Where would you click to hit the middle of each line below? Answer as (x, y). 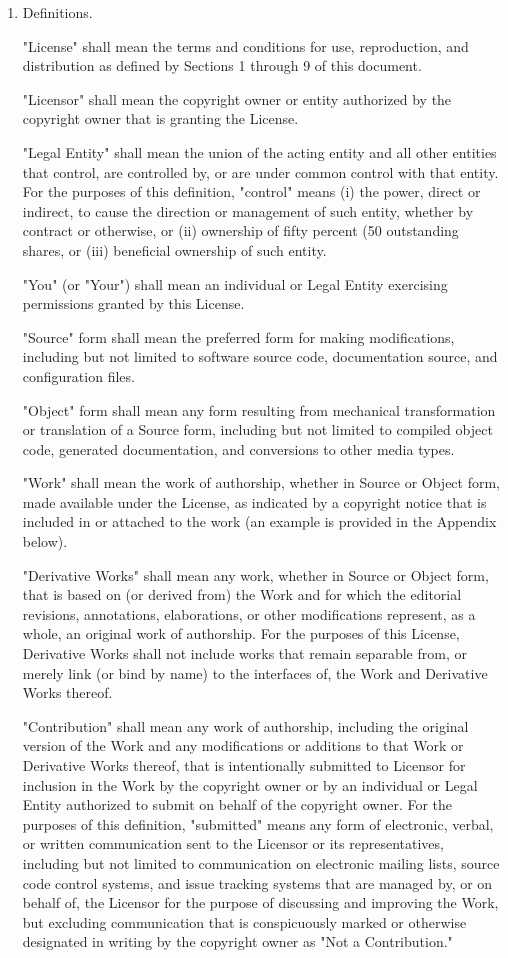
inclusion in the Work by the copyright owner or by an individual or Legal (250, 784)
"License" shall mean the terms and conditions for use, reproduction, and (245, 45)
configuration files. (78, 375)
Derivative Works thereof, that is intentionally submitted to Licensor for (244, 765)
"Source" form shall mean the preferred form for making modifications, (238, 336)
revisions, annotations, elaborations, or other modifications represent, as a (249, 613)
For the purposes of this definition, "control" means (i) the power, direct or (251, 191)
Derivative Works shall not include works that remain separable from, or (244, 653)
